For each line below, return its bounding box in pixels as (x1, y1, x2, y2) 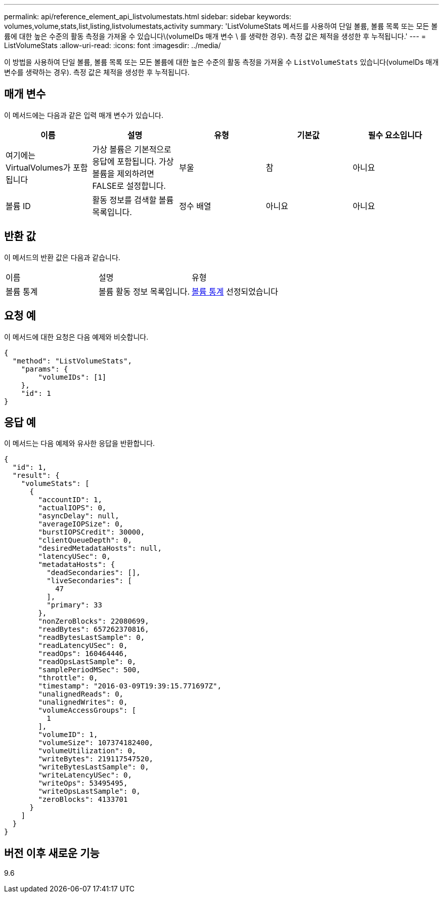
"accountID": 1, (38, 496, 102, 504)
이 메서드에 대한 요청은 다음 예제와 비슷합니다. (4, 332, 149, 341)
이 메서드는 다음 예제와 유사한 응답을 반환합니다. (4, 439, 155, 448)
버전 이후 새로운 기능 (4, 846, 100, 860)
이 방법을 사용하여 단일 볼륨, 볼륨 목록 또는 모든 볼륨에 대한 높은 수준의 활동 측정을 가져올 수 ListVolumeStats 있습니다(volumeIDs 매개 (4, 58, 439, 66)
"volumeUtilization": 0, (38, 747, 137, 755)
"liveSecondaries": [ (47, 577, 132, 585)
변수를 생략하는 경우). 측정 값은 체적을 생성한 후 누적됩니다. (4, 68, 190, 76)
